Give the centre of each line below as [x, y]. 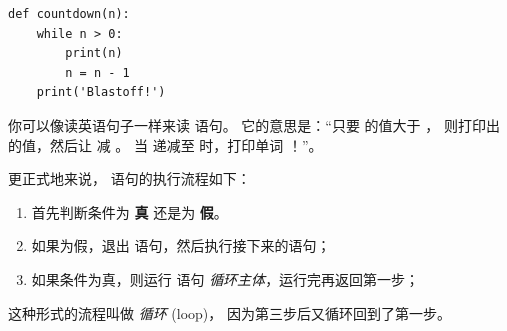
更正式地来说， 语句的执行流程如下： [129, 178]
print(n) [94, 53]
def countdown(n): [69, 14]
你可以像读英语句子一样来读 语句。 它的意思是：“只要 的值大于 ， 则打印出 [254, 124]
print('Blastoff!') [101, 92]
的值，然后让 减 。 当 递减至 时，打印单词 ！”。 [165, 144]
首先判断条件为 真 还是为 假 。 [129, 211]
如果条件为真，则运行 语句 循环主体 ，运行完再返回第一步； [225, 278]
